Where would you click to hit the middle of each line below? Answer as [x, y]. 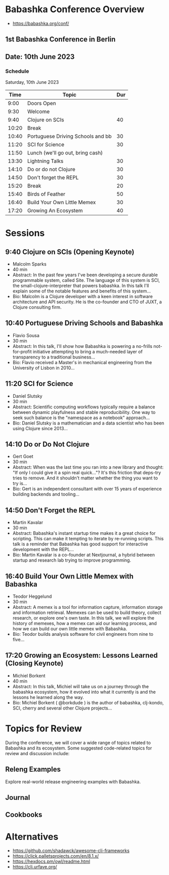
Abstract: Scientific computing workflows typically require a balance [84, 407]
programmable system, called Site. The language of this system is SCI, [86, 280]
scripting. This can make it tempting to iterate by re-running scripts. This [88, 539]
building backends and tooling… [46, 494]
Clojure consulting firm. [37, 307]
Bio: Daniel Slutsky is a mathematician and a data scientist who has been [88, 423]
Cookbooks [24, 815]
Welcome [38, 112]
